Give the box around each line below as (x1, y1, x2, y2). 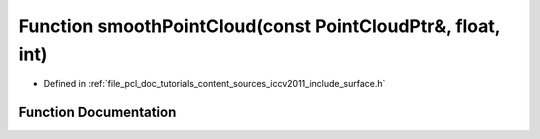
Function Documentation (18, 104, 177, 121)
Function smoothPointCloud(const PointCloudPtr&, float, (18, 15, 501, 37)
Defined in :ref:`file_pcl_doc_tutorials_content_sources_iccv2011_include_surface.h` (43, 78, 386, 90)
